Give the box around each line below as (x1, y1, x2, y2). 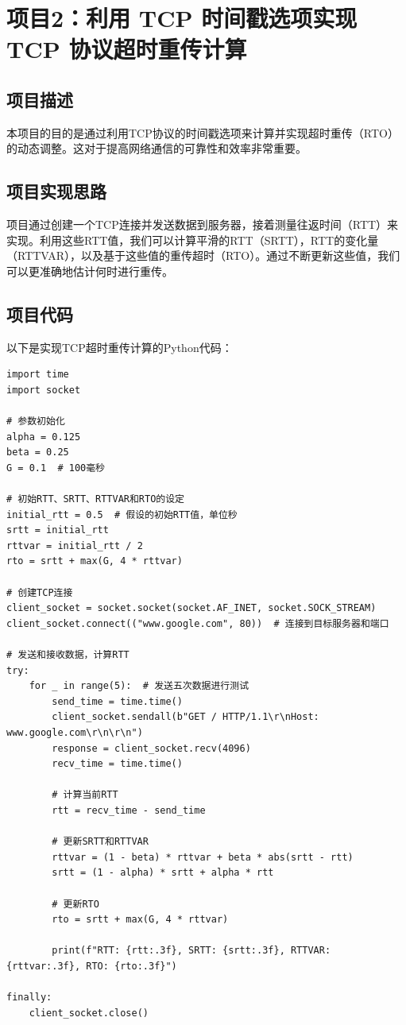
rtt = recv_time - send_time (52, 804, 206, 816)
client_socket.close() (29, 1007, 149, 1019)
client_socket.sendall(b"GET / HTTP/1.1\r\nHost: (52, 711, 319, 723)
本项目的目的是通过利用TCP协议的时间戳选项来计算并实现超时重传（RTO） (6, 124, 399, 141)
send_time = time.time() (52, 695, 183, 707)
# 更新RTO (52, 898, 99, 910)
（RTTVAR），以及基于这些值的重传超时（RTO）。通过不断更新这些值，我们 (6, 247, 400, 264)
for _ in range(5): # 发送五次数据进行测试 (29, 680, 249, 692)
